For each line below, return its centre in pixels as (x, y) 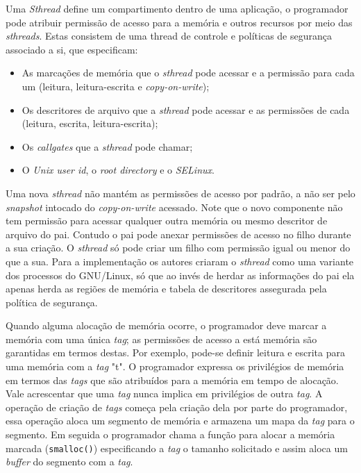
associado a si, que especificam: (72, 49)
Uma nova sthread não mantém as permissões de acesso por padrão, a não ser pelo (180, 193)
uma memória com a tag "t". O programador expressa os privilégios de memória (175, 366)
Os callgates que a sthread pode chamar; (107, 146)
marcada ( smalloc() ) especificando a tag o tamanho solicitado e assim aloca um (177, 448)
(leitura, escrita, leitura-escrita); (90, 123)
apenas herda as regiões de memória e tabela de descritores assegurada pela (166, 289)
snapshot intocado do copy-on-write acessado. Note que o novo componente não (174, 207)
